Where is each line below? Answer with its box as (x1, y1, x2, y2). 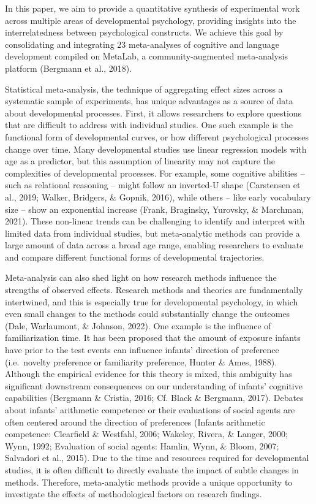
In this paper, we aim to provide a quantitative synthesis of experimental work (5, 2, 300, 14)
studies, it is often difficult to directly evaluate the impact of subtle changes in (5, 463, 299, 476)
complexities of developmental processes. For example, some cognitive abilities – (5, 166, 305, 179)
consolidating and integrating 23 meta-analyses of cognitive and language (5, 37, 279, 50)
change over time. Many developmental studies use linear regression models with (5, 142, 307, 155)
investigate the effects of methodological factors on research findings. (5, 487, 262, 500)
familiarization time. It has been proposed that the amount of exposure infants (5, 331, 301, 344)
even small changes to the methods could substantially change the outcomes (5, 307, 290, 320)
